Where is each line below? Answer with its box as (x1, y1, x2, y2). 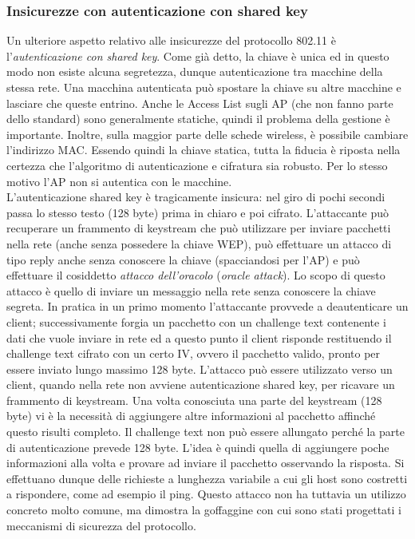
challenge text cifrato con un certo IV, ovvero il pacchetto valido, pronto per (6, 345, 381, 362)
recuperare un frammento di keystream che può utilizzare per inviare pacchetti (6, 220, 391, 236)
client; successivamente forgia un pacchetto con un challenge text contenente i (6, 313, 386, 330)
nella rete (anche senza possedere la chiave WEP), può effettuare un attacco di (6, 235, 392, 252)
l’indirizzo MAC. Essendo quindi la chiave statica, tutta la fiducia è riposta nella (6, 141, 401, 158)
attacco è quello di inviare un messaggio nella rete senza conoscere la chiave (6, 282, 376, 299)
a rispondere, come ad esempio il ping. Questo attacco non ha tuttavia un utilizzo (6, 485, 406, 502)
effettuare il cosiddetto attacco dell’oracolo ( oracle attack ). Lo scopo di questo (6, 267, 385, 283)
